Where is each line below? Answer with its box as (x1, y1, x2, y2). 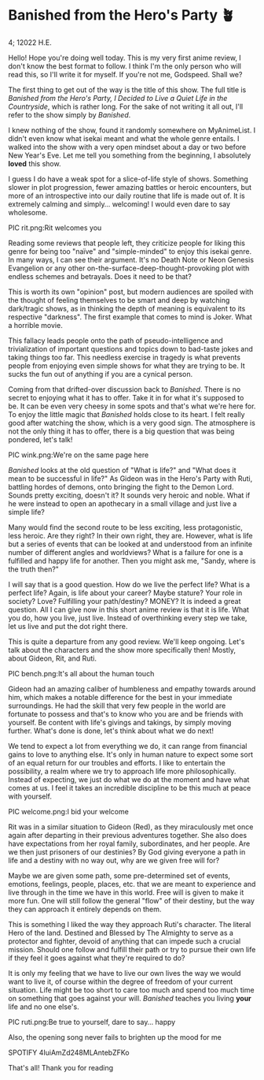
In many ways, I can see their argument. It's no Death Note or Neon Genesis (8, 255, 254, 264)
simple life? (8, 507, 45, 516)
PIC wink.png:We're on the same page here (8, 450, 149, 460)
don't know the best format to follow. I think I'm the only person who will (8, 61, 242, 71)
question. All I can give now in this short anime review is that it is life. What (8, 605, 250, 614)
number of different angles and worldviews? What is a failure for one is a (8, 547, 244, 557)
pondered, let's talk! (8, 434, 73, 444)
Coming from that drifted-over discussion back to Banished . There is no (8, 384, 241, 394)
